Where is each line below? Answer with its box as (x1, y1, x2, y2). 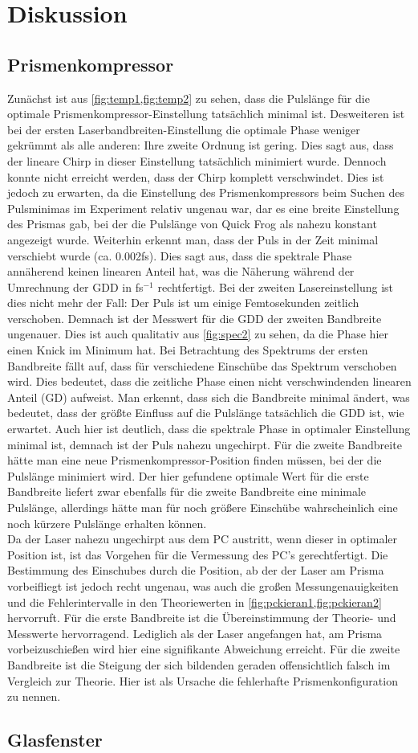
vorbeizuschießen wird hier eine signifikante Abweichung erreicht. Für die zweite (7, 640, 400, 657)
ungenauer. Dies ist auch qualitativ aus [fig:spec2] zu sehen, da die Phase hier (7, 325, 389, 342)
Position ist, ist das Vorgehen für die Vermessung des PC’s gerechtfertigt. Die (7, 546, 388, 563)
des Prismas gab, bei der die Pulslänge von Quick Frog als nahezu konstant (7, 215, 377, 232)
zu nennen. (7, 688, 61, 705)
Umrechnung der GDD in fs (7, 278, 144, 295)
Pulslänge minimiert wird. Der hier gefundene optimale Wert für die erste (7, 467, 369, 484)
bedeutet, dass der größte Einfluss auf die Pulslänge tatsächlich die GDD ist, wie (7, 404, 404, 421)
